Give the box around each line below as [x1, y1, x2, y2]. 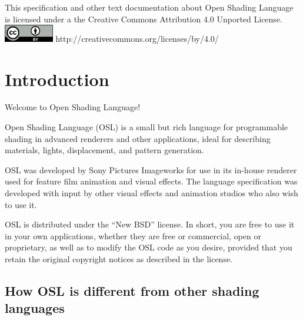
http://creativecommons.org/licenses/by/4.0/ [55, 32, 219, 44]
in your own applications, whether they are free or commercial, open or [5, 229, 261, 242]
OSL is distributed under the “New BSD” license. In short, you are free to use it [5, 218, 295, 230]
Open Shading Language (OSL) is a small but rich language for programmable [5, 121, 288, 133]
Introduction [5, 67, 109, 91]
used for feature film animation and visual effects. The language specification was [5, 175, 298, 187]
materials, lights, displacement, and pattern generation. [5, 144, 204, 156]
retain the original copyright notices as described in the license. [5, 252, 233, 265]
